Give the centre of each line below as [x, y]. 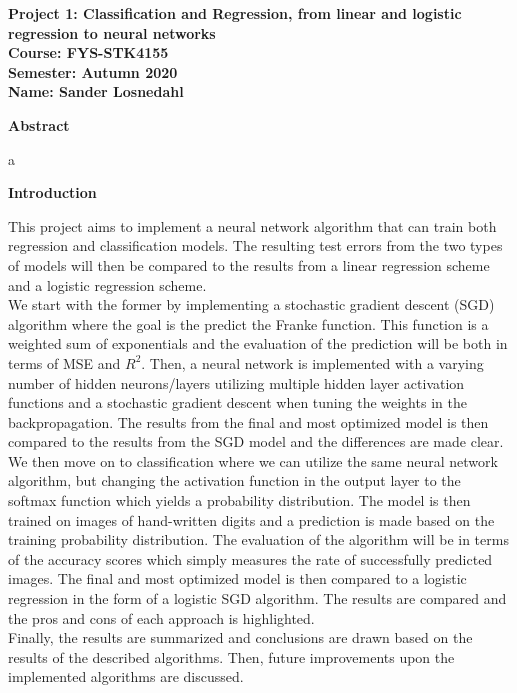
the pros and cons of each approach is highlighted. [161, 617]
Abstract [39, 124]
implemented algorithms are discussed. [126, 676]
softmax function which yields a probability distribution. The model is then [239, 500]
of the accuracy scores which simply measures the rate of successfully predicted [250, 558]
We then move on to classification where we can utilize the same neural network [253, 460]
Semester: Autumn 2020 [93, 71]
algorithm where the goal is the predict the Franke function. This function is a [248, 323]
